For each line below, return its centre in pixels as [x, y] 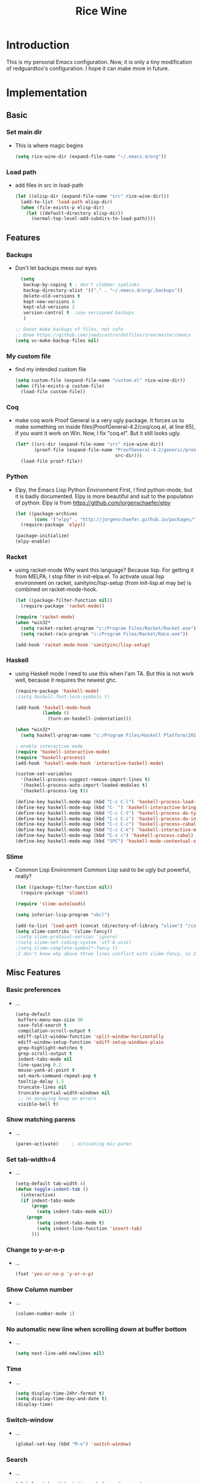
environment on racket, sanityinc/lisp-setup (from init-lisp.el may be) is [103, 583]
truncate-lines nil [42, 1087]
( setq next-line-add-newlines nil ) [60, 1354]
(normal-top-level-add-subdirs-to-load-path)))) [93, 219]
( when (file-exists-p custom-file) [60, 386]
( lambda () [55, 713]
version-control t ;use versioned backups [79, 313]
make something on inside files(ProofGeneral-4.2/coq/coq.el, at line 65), [105, 426]
